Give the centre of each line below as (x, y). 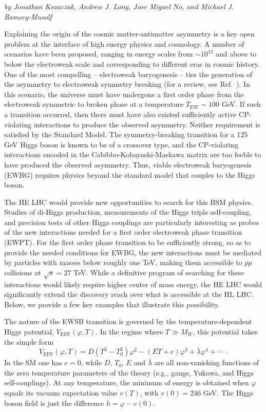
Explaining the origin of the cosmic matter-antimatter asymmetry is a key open (129, 34)
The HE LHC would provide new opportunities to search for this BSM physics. (129, 202)
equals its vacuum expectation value (61, 392)
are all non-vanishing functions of (207, 362)
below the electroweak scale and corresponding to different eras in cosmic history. (132, 63)
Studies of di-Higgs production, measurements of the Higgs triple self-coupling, (128, 212)
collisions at (23, 272)
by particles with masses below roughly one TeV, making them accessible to (123, 262)
